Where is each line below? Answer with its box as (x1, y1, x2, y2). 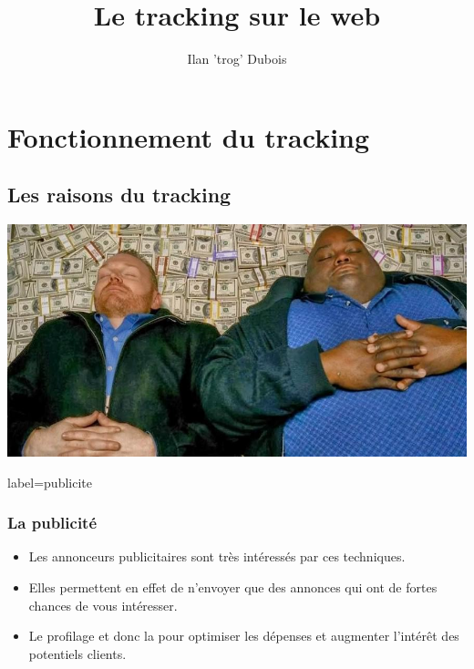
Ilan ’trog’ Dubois (187, 49, 287, 68)
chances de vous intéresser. (28, 595, 178, 614)
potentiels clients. (28, 643, 127, 663)
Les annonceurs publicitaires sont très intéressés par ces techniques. (28, 547, 406, 566)
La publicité (7, 511, 98, 534)
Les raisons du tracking (7, 180, 232, 209)
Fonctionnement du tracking (7, 118, 370, 155)
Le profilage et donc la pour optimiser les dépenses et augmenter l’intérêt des (28, 626, 459, 645)
